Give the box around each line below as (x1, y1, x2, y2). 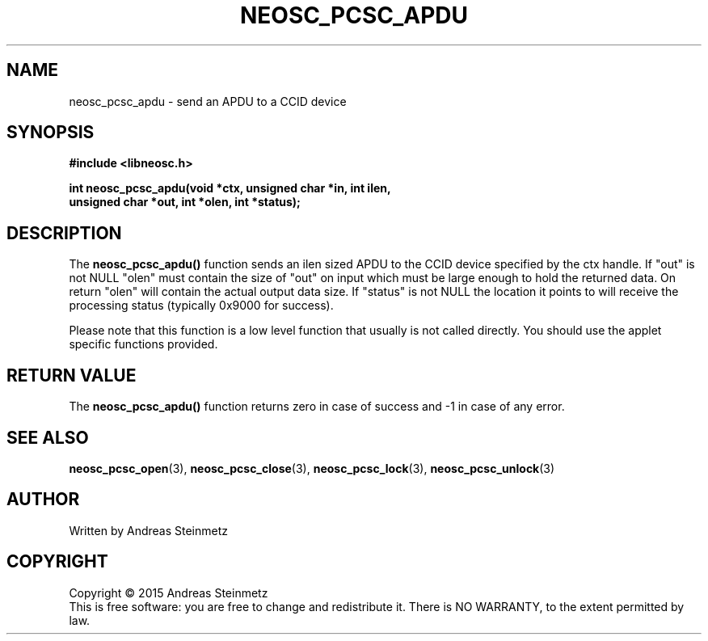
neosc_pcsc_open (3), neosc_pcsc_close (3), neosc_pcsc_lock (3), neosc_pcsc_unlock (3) (69, 461, 555, 475)
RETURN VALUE (6, 365, 137, 386)
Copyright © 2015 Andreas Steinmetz (69, 585, 268, 600)
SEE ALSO (6, 427, 89, 448)
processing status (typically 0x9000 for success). (69, 298, 334, 313)
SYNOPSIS (6, 122, 95, 143)
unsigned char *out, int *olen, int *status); (69, 195, 301, 209)
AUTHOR (6, 489, 80, 510)
